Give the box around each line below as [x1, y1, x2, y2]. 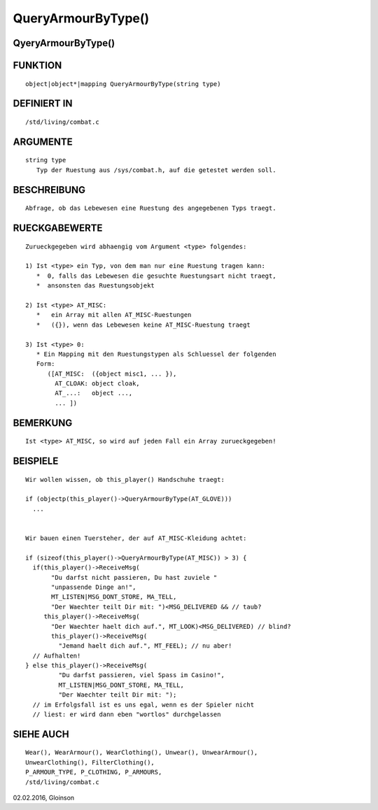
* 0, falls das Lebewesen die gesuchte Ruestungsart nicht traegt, [36, 271, 276, 280]
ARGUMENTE [13, 136, 73, 148]
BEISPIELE [13, 455, 59, 467]
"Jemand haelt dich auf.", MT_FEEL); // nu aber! [58, 642, 232, 650]
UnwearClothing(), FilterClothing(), [25, 758, 155, 766]
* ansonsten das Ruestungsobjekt [36, 282, 155, 290]
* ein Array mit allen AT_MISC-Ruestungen [36, 311, 192, 319]
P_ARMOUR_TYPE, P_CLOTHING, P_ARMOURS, [25, 768, 162, 776]
